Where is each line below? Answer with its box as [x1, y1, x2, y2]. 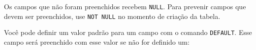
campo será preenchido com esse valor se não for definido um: [4, 36, 190, 47]
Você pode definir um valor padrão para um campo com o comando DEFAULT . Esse [4, 27, 252, 37]
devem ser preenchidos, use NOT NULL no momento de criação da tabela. [4, 11, 221, 21]
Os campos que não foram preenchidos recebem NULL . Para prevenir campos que [4, 1, 246, 11]
